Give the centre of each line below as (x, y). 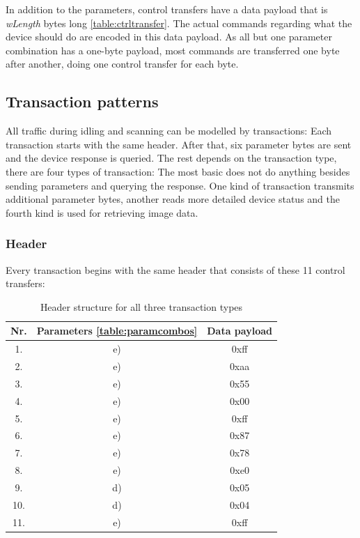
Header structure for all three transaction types (141, 306)
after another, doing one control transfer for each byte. (122, 64)
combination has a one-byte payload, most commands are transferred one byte (173, 50)
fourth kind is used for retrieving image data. (102, 212)
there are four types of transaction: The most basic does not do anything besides (178, 171)
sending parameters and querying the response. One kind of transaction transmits (180, 185)
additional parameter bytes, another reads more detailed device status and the (173, 199)
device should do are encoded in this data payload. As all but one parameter (169, 37)
